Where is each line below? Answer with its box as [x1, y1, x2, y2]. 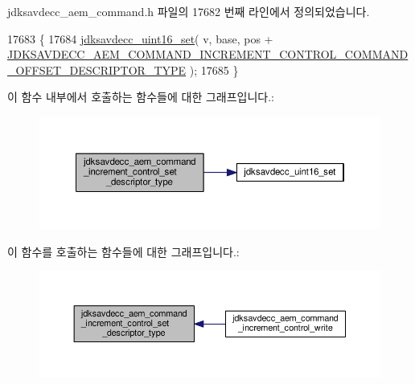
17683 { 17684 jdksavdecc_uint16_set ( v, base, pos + [7, 30, 273, 47]
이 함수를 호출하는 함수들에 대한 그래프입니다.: [7, 243, 240, 259]
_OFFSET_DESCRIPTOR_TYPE [7, 61, 187, 78]
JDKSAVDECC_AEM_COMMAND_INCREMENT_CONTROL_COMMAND [7, 46, 409, 63]
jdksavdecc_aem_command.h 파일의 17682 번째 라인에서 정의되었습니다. [7, 3, 370, 19]
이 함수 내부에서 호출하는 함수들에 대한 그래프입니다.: [7, 88, 274, 105]
